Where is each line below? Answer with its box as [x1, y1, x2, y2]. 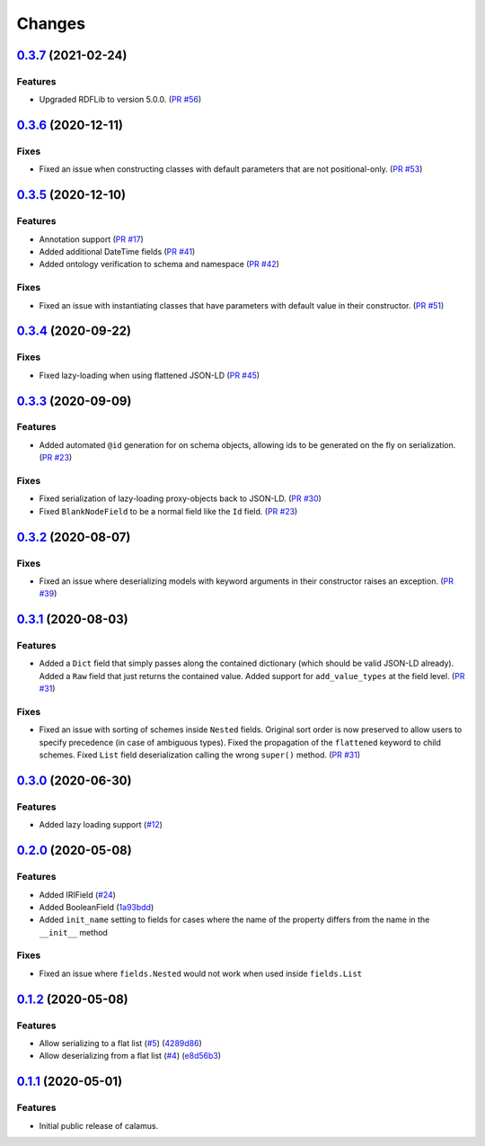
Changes [16, 13, 85, 33]
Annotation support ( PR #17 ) [39, 234, 144, 245]
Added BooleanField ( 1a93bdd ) [39, 901, 154, 912]
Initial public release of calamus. [39, 1120, 159, 1131]
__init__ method [39, 927, 108, 937]
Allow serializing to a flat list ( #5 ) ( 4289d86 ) [39, 1037, 202, 1048]
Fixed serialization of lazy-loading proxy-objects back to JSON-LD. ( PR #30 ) [39, 493, 322, 504]
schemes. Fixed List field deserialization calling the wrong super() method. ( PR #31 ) [39, 749, 361, 760]
